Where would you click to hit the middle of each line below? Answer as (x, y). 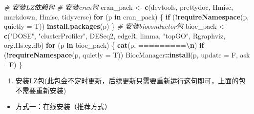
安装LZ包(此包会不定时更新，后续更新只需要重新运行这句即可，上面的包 (130, 81)
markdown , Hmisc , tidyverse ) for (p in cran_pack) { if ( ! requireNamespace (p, (127, 16)
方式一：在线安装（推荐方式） (63, 106)
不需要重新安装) (41, 90)
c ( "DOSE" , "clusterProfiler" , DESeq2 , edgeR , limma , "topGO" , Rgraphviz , (115, 35)
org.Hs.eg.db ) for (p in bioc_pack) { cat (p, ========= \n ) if (104, 45)
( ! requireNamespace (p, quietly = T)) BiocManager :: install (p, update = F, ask (127, 54)
